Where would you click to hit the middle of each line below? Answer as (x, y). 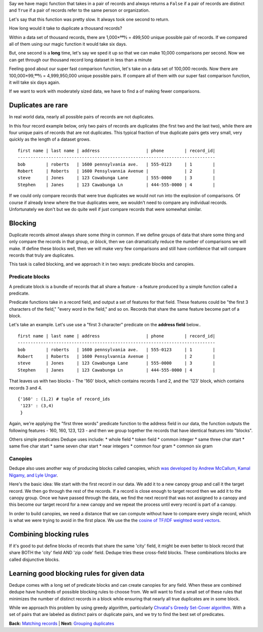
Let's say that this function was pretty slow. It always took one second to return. (89, 19)
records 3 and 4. (26, 388)
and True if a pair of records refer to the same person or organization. (79, 10)
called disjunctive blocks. (34, 559)
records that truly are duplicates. (42, 255)
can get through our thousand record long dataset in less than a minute (80, 60)
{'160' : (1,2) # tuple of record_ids (64, 399)
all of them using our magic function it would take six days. (68, 44)
